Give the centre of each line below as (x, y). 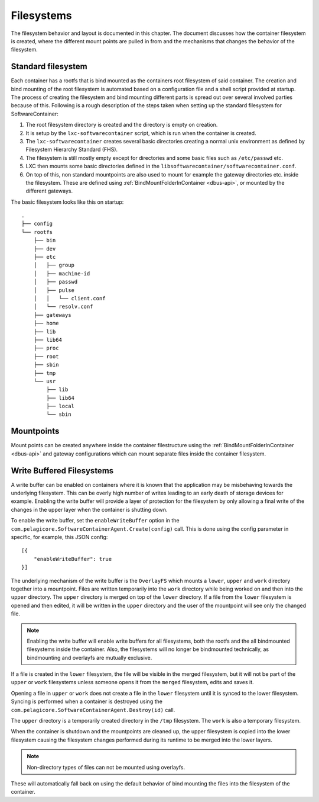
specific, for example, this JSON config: (59, 537)
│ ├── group (54, 265)
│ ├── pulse (54, 290)
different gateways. (49, 191)
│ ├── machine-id (62, 273)
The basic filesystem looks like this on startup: (67, 202)
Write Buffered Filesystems (62, 471)
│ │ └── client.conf (69, 298)
